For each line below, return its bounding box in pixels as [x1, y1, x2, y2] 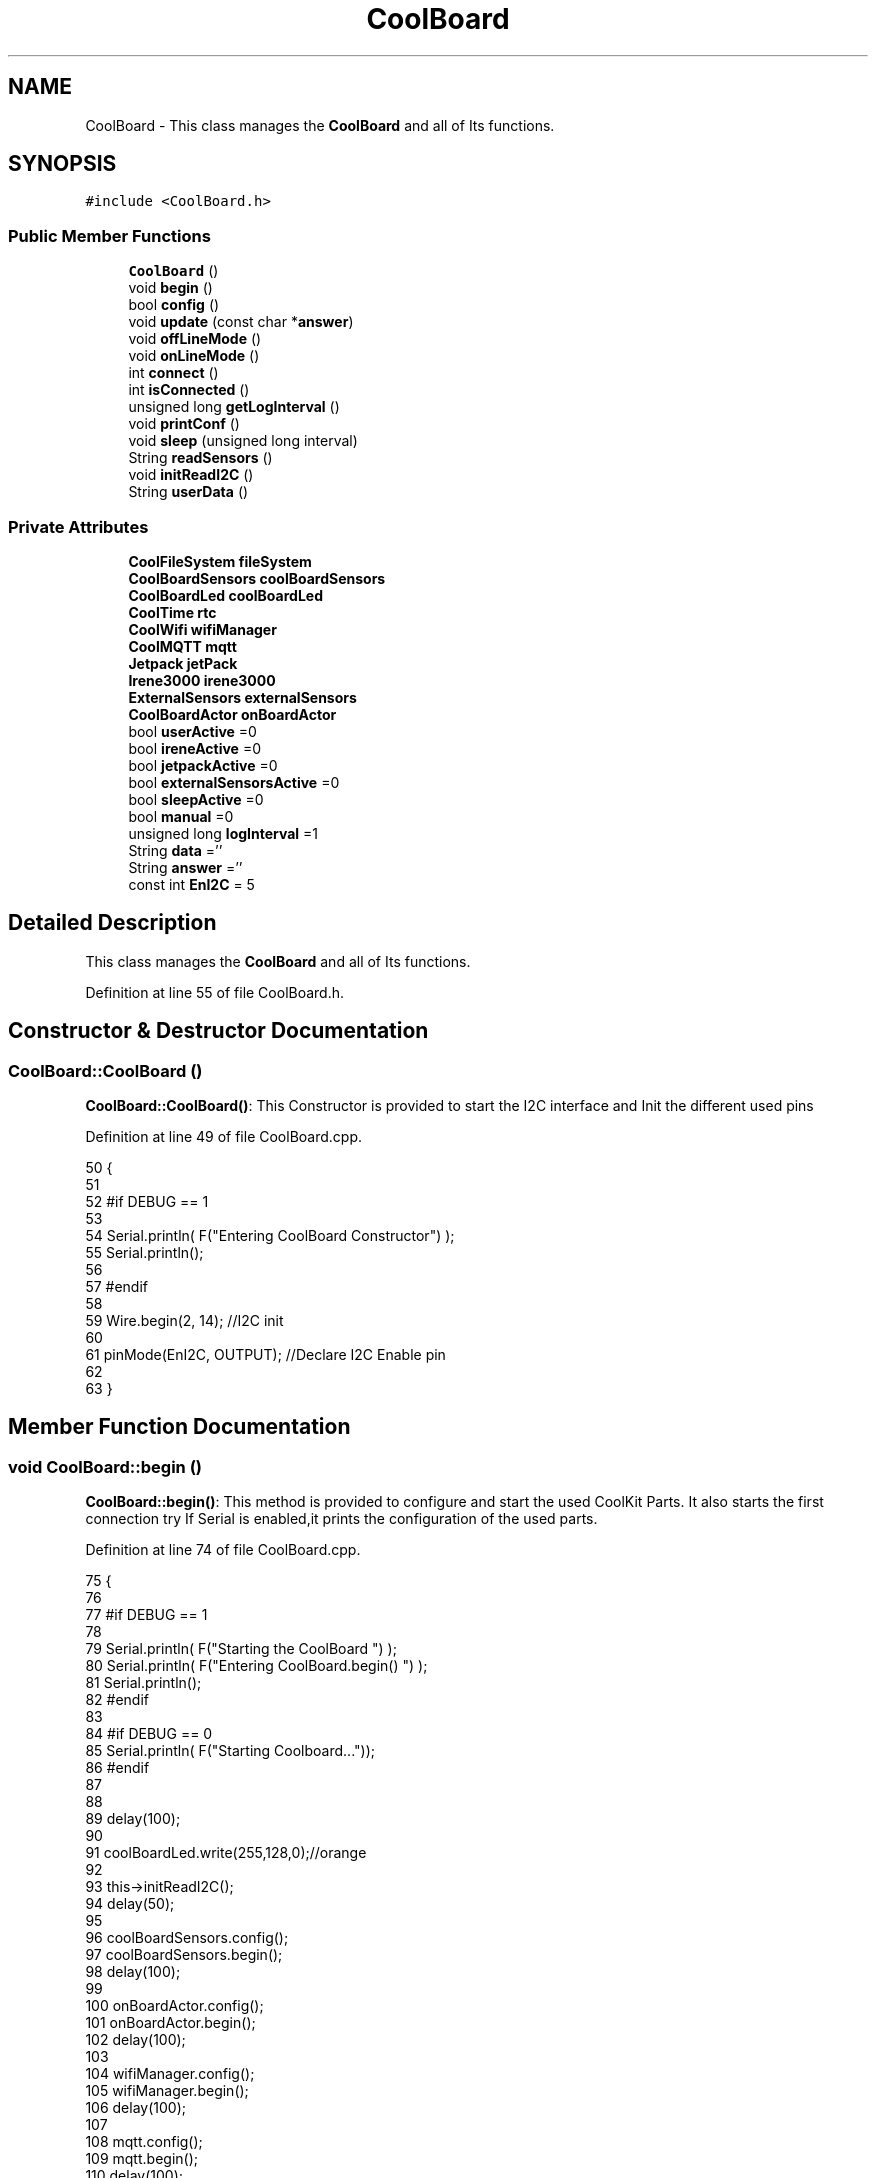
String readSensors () [128, 449, 273, 467]
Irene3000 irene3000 [128, 671, 276, 689]
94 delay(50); [85, 1895, 175, 1913]
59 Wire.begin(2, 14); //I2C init [85, 1312, 284, 1329]
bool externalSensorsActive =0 [128, 773, 340, 791]
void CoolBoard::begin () [8, 1456, 203, 1477]
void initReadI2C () [128, 466, 254, 484]
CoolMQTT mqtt [128, 637, 237, 655]
